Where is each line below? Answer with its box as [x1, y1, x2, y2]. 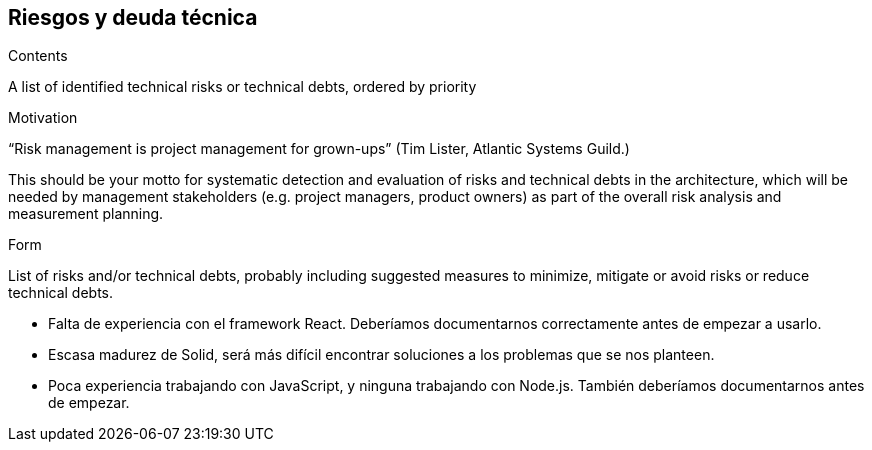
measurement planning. [8, 205, 164, 223]
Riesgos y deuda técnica [8, 5, 258, 30]
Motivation [8, 109, 78, 127]
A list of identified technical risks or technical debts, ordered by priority [8, 78, 477, 96]
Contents [8, 47, 68, 65]
